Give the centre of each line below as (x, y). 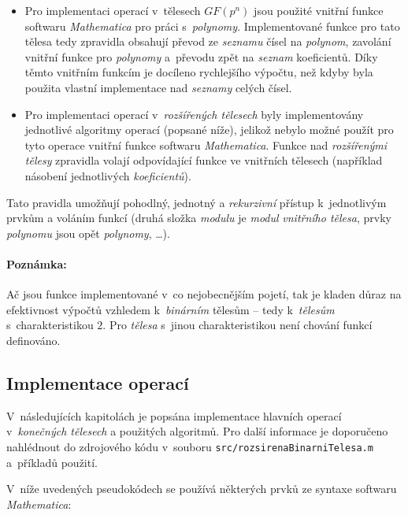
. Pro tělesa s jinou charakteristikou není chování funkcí (237, 325)
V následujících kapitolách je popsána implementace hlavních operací (174, 415)
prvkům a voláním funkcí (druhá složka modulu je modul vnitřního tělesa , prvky (199, 218)
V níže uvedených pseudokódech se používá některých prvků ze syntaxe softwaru (202, 489)
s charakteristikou (50, 325)
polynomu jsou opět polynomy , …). (88, 233)
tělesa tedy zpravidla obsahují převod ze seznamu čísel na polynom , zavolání (208, 41)
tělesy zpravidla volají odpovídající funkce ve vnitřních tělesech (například (204, 160)
